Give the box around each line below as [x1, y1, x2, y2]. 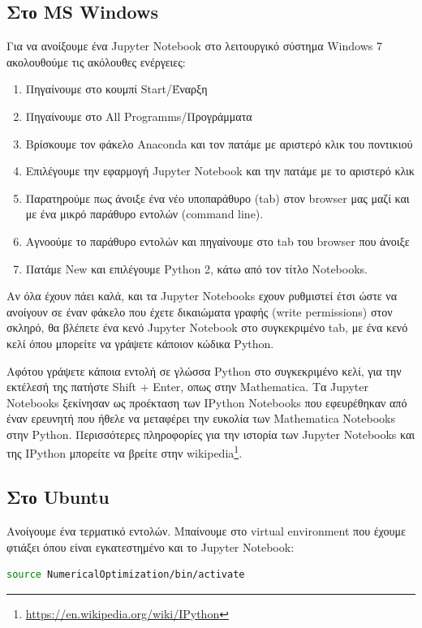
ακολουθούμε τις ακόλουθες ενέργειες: [6, 53, 186, 70]
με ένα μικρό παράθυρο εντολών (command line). [25, 205, 264, 222]
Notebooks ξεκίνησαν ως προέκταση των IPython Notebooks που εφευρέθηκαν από [6, 394, 407, 411]
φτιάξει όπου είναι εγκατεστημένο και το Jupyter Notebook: [6, 538, 295, 555]
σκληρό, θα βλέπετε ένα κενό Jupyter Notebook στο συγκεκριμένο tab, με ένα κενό [6, 319, 408, 336]
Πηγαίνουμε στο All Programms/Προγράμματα [25, 107, 252, 124]
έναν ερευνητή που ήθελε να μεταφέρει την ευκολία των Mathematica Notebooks [6, 410, 395, 427]
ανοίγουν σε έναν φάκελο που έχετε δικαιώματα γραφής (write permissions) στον [6, 303, 393, 320]
